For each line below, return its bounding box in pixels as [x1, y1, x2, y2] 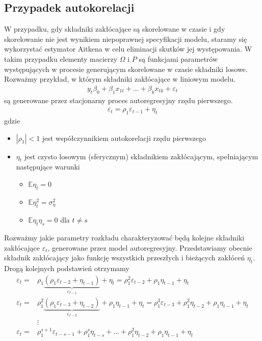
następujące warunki [16, 161, 80, 172]
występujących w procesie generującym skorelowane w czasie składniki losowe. [4, 63, 248, 74]
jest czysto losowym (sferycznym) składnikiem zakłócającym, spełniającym [24, 151, 258, 161]
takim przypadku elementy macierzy [4, 53, 118, 64]
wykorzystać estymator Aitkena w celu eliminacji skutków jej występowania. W [4, 43, 252, 54]
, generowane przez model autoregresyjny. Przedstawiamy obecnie [47, 242, 252, 253]
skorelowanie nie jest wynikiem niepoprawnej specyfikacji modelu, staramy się [4, 33, 247, 44]
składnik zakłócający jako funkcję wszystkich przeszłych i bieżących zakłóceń [4, 252, 245, 263]
